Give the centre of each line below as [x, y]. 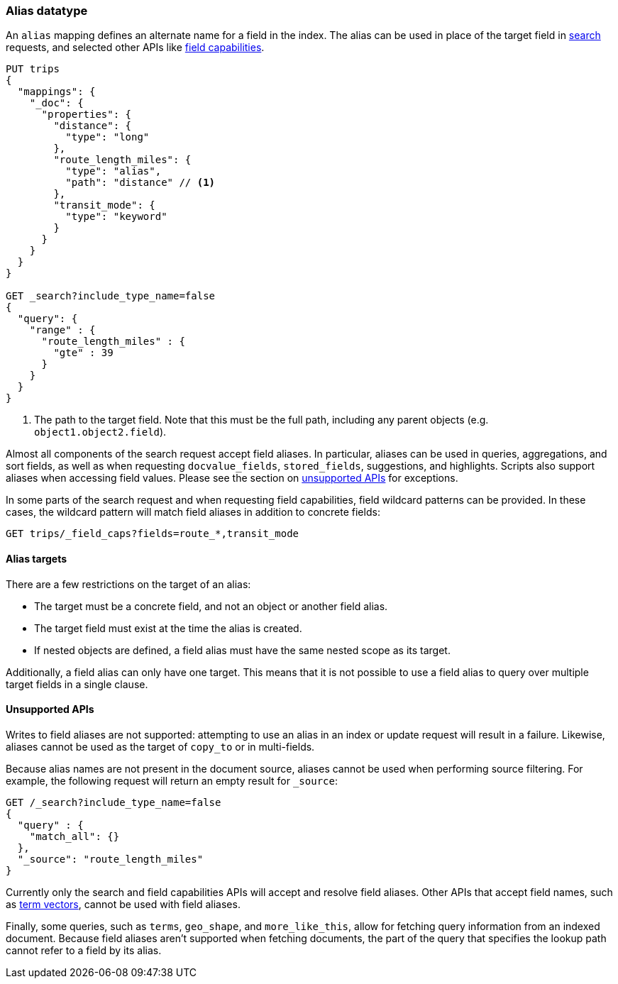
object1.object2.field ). [100, 432]
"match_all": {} [75, 836]
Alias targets [37, 558]
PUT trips [33, 69]
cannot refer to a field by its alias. [84, 950]
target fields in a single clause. [77, 684]
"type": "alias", [114, 171]
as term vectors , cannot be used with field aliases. [123, 904]
